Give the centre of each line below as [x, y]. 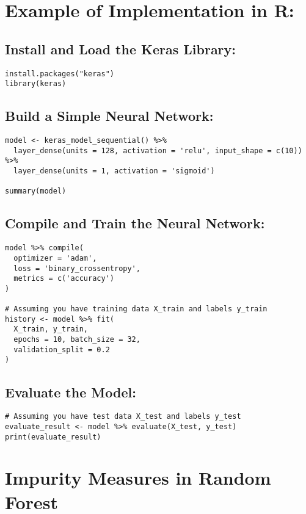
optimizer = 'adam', [55, 258]
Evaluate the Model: [71, 392]
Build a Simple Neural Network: [109, 116]
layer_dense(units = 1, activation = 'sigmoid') [114, 171]
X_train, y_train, [51, 329]
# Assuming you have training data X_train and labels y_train [136, 309]
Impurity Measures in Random [138, 478]
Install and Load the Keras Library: [121, 49]
